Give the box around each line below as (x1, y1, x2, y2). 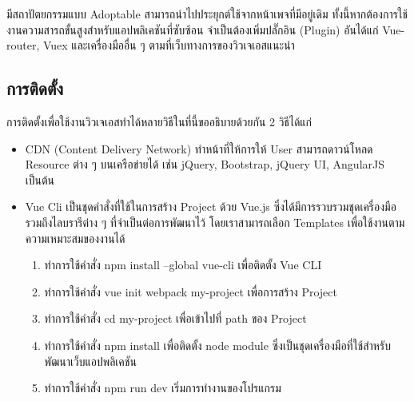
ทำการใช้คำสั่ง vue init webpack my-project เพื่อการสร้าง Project (44, 283, 338, 300)
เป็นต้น (25, 171, 55, 188)
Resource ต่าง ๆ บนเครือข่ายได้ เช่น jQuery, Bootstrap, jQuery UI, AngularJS (25, 156, 384, 173)
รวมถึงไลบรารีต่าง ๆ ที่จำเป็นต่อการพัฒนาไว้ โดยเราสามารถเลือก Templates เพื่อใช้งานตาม (25, 213, 405, 230)
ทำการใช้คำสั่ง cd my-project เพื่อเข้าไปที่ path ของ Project (44, 310, 307, 327)
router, (6, 37, 40, 54)
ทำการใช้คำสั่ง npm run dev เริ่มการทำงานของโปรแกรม (44, 379, 281, 396)
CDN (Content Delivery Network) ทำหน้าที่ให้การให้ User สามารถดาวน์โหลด (25, 140, 373, 157)
